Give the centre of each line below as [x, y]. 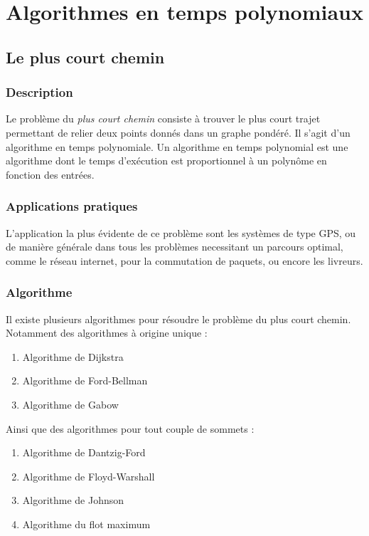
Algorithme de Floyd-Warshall [89, 476]
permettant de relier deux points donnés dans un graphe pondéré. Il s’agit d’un [178, 132]
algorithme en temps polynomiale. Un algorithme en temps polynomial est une [177, 146]
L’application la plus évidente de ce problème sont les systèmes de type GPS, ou [181, 232]
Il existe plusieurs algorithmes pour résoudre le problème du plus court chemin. [178, 319]
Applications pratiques [72, 206]
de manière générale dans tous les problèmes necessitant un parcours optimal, [175, 247]
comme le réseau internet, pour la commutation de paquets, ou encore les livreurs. [184, 260]
